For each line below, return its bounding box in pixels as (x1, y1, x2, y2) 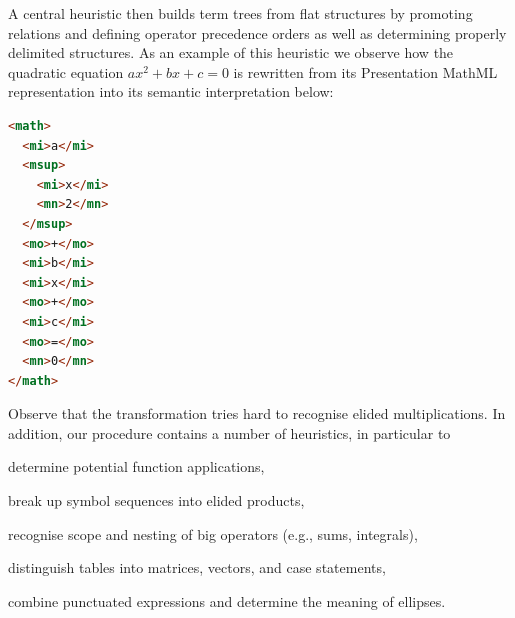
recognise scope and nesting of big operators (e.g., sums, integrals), (8, 523, 418, 544)
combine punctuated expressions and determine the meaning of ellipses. (8, 590, 446, 611)
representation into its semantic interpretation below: (8, 81, 334, 102)
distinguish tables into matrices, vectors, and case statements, (8, 557, 386, 578)
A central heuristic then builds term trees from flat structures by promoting (8, 3, 473, 23)
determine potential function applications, (8, 456, 265, 477)
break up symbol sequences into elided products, (8, 490, 305, 511)
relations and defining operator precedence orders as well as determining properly (8, 22, 507, 43)
